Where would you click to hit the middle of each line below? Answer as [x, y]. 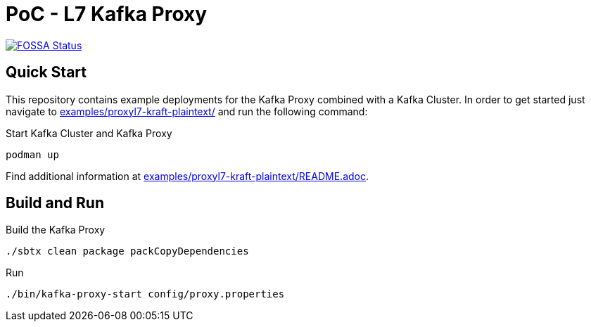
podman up [32, 154]
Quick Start [46, 72]
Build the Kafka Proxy [56, 230]
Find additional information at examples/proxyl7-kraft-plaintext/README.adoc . [187, 176]
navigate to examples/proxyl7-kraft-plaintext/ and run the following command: [187, 111]
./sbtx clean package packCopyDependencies [127, 251]
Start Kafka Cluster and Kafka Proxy [89, 133]
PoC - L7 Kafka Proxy [107, 14]
